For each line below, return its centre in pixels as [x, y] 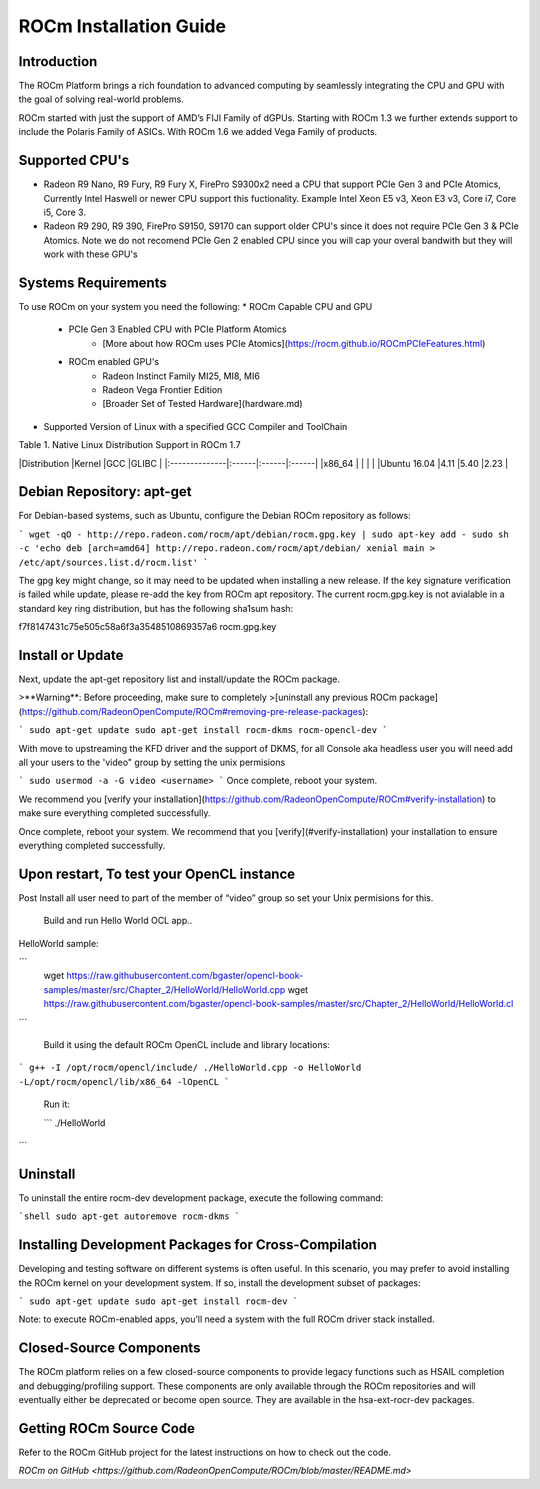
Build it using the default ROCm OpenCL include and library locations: [186, 1044]
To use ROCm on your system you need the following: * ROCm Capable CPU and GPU [195, 306]
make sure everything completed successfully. [114, 813]
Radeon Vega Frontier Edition [162, 389]
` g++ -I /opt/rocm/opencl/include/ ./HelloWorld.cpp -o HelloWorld [190, 1068]
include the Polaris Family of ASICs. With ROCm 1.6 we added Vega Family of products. [198, 132]
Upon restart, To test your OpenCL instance [157, 873]
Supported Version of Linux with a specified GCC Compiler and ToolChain [195, 426]
